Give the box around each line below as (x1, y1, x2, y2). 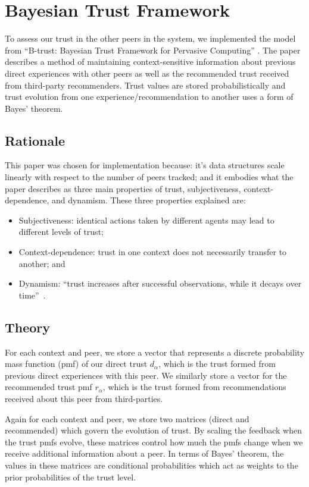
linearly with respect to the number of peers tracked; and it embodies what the (5, 171, 294, 183)
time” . (18, 288, 46, 301)
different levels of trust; (18, 225, 104, 238)
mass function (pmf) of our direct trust (5, 357, 148, 370)
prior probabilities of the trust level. (5, 470, 136, 483)
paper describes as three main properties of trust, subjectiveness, (5, 182, 241, 194)
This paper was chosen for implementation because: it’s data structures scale (5, 159, 285, 171)
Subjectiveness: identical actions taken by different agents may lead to (18, 213, 274, 226)
